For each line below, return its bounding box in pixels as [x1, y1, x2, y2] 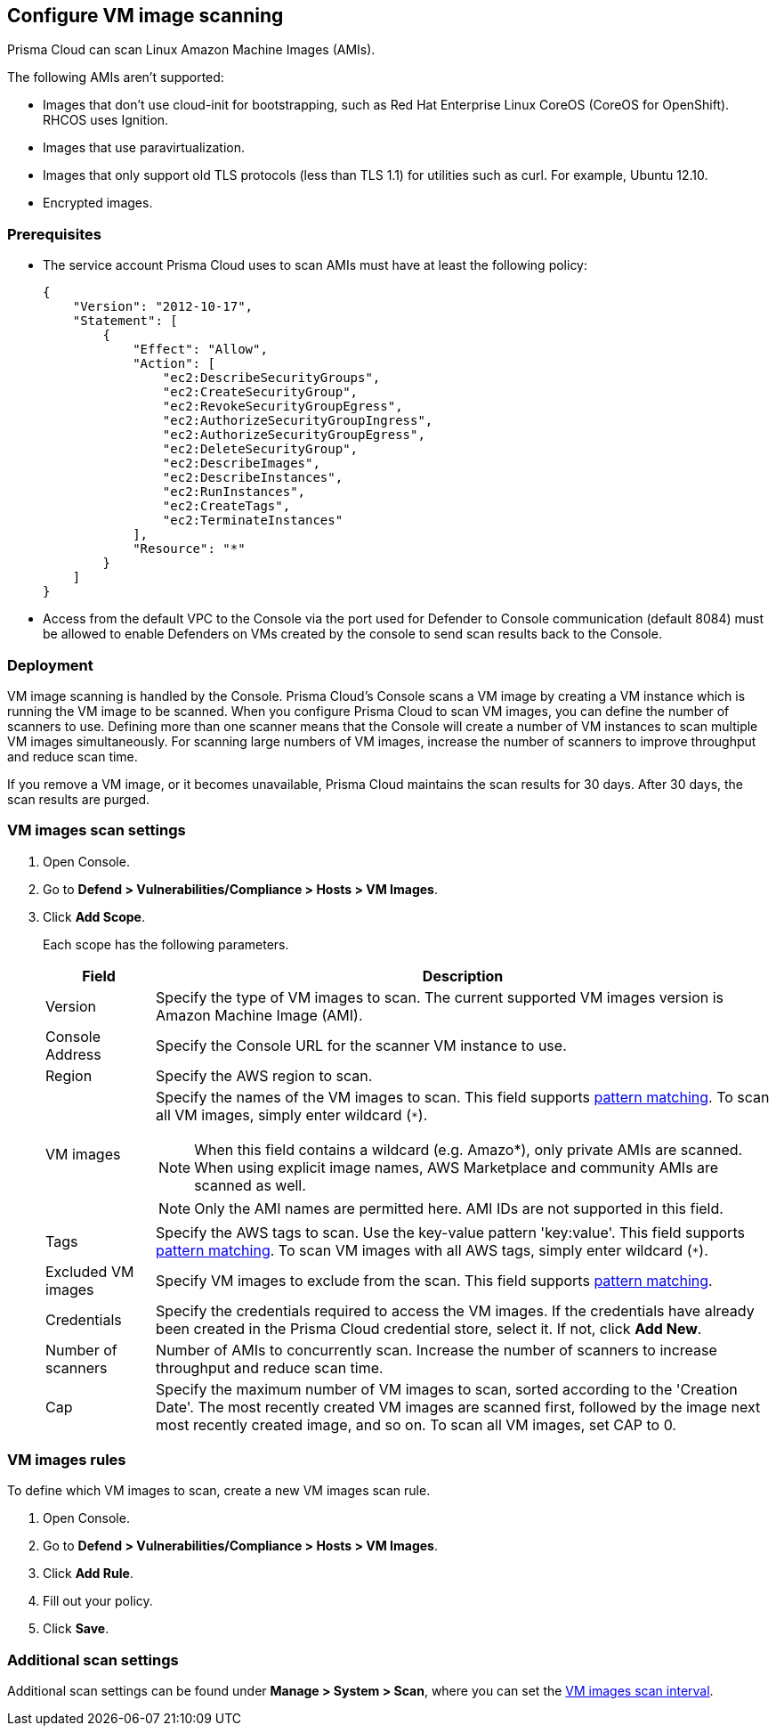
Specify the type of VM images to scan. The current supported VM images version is [156, 988, 724, 1006]
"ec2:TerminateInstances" [162, 513, 344, 528]
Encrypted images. [43, 195, 153, 211]
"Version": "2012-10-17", [72, 299, 254, 314]
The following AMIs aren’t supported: [7, 69, 224, 85]
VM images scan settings [7, 821, 186, 840]
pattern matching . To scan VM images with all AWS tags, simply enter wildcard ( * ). [156, 1241, 708, 1259]
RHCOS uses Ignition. [43, 112, 169, 128]
